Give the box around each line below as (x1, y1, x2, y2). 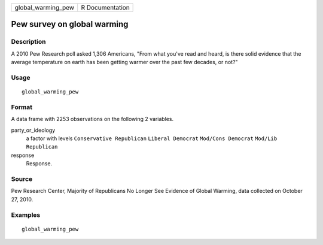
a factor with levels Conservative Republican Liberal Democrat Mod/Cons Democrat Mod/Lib (26, 135, 278, 142)
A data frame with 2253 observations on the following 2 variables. (11, 116, 174, 123)
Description (11, 38, 46, 46)
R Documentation (81, 4, 130, 11)
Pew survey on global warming (11, 19, 129, 29)
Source (11, 174, 33, 183)
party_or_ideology (11, 126, 56, 134)
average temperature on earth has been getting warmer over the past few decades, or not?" (11, 59, 239, 66)
